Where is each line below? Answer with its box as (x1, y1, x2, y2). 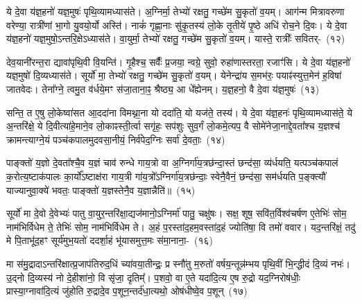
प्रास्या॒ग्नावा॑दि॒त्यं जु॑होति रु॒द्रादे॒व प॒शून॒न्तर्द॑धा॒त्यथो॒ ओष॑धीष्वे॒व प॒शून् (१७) (6, 284, 248, 298)
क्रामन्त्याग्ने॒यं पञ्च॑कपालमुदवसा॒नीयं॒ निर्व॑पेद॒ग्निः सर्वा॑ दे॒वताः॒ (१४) (6, 132, 225, 146)
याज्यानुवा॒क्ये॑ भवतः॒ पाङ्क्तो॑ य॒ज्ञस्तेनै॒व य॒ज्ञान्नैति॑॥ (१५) (6, 182, 196, 197)
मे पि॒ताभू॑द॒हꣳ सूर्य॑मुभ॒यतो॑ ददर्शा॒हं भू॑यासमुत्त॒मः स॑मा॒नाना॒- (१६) (6, 233, 213, 248)
